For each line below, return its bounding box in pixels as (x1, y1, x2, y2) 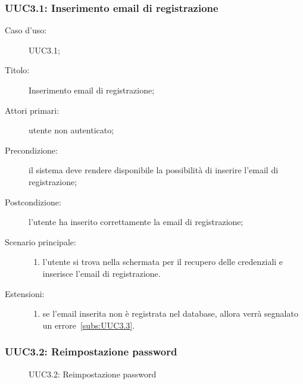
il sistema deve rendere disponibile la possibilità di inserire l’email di (29, 164, 279, 176)
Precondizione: (5, 143, 58, 156)
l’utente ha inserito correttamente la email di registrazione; (29, 216, 243, 228)
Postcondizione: (5, 195, 61, 208)
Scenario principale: (5, 235, 76, 248)
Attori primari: (5, 104, 60, 116)
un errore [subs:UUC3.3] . (42, 319, 135, 331)
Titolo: (5, 64, 30, 76)
